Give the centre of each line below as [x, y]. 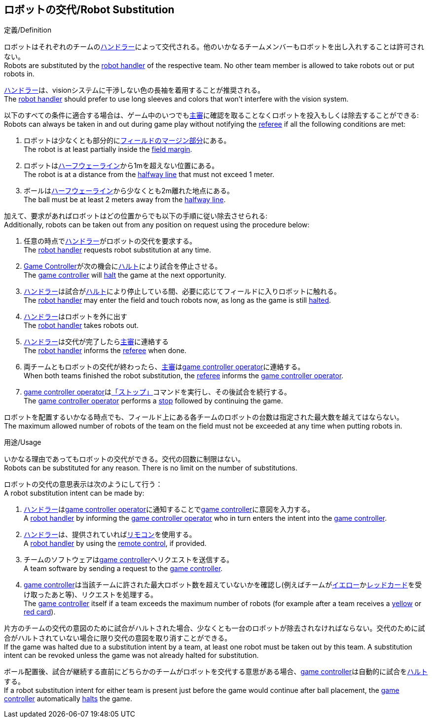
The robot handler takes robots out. [81, 325]
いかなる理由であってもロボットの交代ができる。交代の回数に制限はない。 [125, 459]
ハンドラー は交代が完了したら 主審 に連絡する [96, 342]
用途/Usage [23, 442]
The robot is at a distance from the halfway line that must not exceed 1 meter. [149, 175]
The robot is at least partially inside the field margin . [108, 149]
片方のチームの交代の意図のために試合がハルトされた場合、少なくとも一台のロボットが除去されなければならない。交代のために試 [215, 628]
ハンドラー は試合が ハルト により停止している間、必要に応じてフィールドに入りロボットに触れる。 [182, 291]
